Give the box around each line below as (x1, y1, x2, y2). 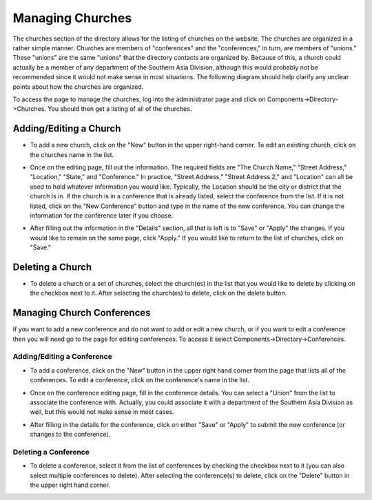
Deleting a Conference (12, 447, 90, 457)
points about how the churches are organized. (12, 83, 144, 91)
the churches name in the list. (30, 150, 114, 158)
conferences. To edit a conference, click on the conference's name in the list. (30, 376, 249, 384)
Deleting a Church (12, 261, 92, 273)
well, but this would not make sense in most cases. (30, 408, 175, 416)
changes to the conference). (30, 430, 111, 439)
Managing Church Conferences (12, 307, 151, 319)
